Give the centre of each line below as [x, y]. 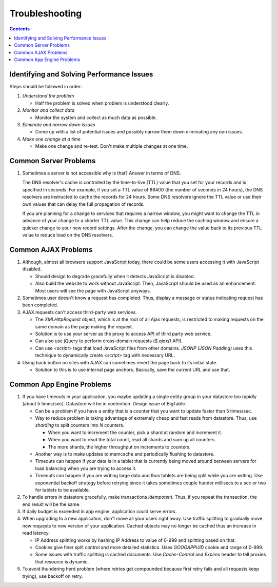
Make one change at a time [51, 139]
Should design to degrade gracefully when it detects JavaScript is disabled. [115, 276]
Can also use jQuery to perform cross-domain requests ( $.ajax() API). [109, 341]
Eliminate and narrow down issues [59, 124]
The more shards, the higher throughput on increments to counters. [119, 447]
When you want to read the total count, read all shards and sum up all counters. [132, 440]
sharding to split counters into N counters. [80, 425]
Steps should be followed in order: [46, 87]
